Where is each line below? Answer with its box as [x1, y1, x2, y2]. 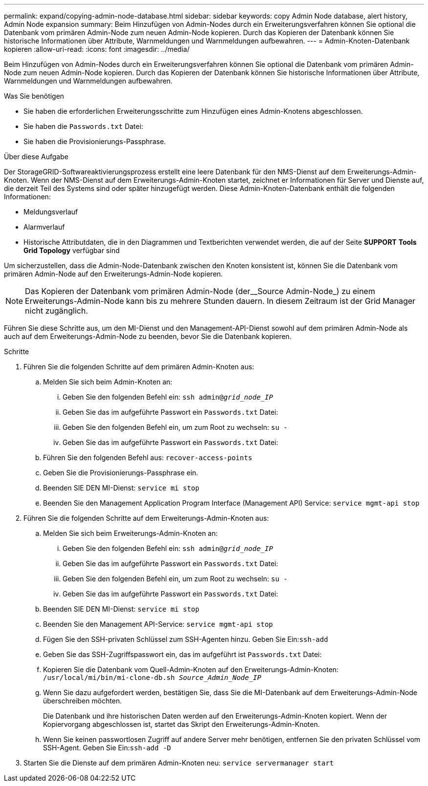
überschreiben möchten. [43, 697, 122, 705]
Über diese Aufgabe [4, 152, 68, 161]
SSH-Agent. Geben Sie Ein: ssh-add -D [43, 744, 171, 752]
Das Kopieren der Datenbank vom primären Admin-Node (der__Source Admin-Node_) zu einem [25, 286, 375, 296]
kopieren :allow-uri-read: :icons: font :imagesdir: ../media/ [4, 45, 190, 53]
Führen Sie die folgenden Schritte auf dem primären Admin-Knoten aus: [23, 362, 255, 371]
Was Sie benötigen [4, 92, 64, 100]
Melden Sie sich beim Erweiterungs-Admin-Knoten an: [43, 529, 218, 537]
